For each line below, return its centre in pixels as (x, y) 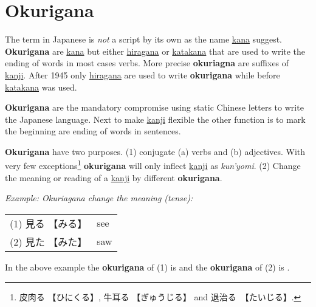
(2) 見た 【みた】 (49, 241)
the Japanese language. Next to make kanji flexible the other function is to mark (155, 119)
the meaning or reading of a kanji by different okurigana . (114, 177)
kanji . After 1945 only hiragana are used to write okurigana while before (143, 74)
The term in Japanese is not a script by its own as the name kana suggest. (143, 39)
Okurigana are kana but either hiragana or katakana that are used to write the (155, 51)
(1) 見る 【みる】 (49, 223)
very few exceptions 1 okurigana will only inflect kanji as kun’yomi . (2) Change (153, 165)
